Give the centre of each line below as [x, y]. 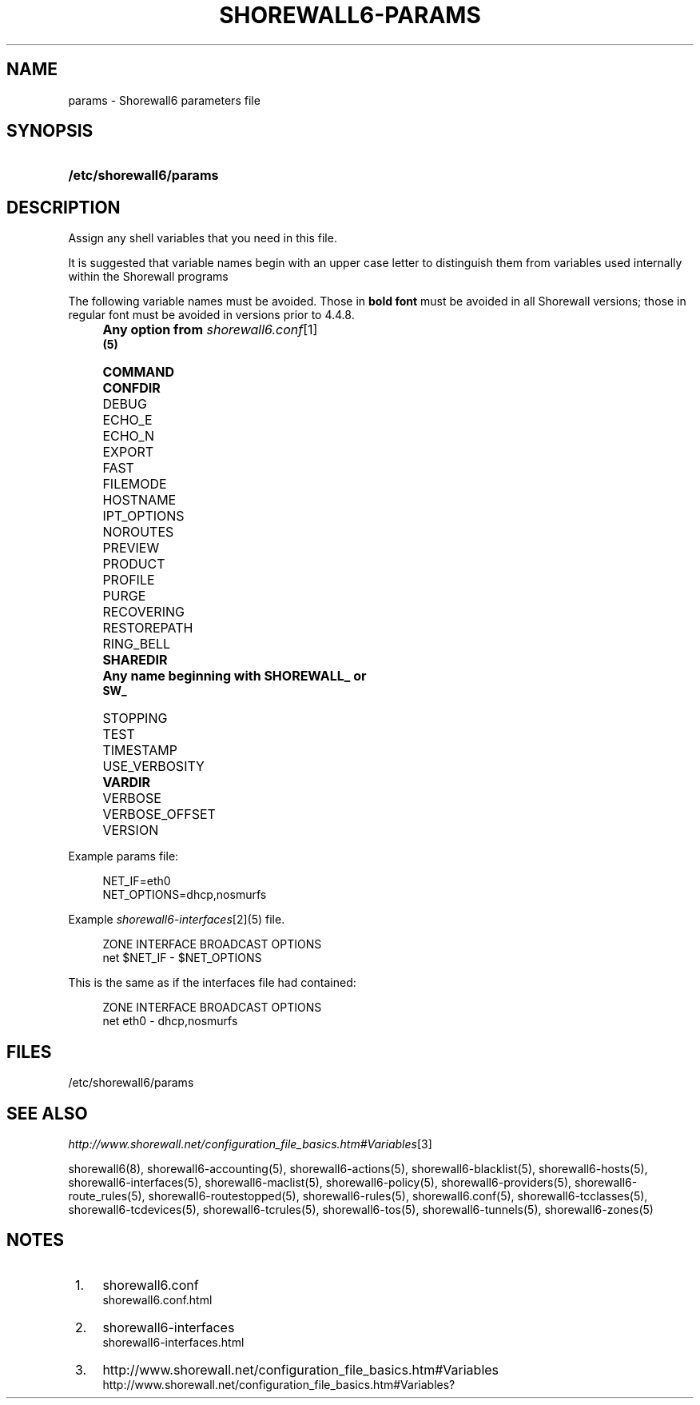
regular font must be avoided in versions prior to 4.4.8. [211, 315]
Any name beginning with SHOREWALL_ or [235, 676]
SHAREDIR [135, 660]
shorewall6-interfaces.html [173, 1342]
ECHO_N [129, 436]
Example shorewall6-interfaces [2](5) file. [177, 920]
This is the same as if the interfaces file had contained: [212, 983]
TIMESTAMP [140, 750]
